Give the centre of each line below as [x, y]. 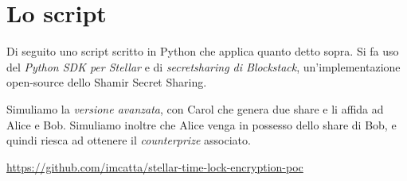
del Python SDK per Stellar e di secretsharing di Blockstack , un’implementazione [203, 66]
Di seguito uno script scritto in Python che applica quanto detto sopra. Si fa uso [203, 51]
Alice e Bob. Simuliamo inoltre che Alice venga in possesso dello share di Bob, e [202, 124]
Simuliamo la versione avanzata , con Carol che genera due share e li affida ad [195, 108]
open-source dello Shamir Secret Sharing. [107, 82]
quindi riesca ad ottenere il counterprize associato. [129, 140]
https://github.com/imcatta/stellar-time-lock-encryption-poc [155, 166]
